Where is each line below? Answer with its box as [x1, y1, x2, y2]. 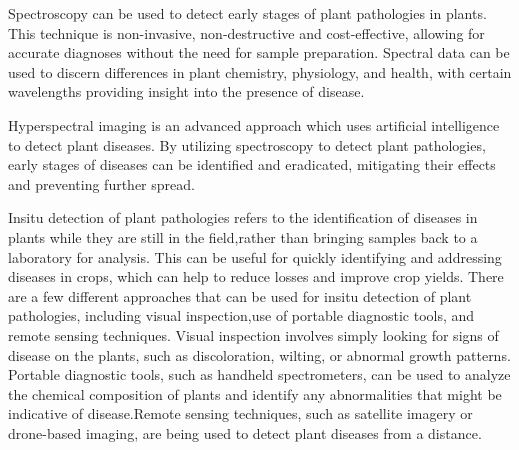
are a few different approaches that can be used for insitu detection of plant [8, 285, 472, 306]
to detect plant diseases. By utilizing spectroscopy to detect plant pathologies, [8, 134, 486, 155]
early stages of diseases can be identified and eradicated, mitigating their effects [8, 154, 496, 175]
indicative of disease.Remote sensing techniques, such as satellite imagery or [8, 403, 473, 424]
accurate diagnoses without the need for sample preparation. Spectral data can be [8, 42, 510, 63]
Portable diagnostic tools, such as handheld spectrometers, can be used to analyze [8, 364, 511, 385]
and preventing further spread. [8, 173, 195, 194]
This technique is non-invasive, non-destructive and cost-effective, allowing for [8, 22, 485, 43]
